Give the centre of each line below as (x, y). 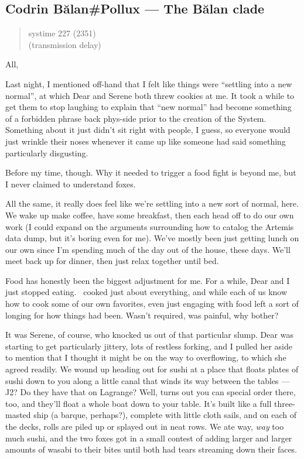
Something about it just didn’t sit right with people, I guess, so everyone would (148, 130)
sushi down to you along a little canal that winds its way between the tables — (148, 380)
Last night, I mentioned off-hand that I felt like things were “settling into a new (149, 83)
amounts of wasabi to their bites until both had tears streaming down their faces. (151, 449)
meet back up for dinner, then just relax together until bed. (112, 261)
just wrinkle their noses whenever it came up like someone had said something (146, 141)
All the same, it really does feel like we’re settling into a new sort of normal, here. (152, 203)
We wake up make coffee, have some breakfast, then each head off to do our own (150, 215)
